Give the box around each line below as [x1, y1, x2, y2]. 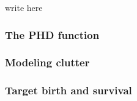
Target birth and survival [5, 83, 132, 98]
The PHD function [5, 27, 100, 42]
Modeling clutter [5, 55, 90, 70]
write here [5, 1, 43, 13]
